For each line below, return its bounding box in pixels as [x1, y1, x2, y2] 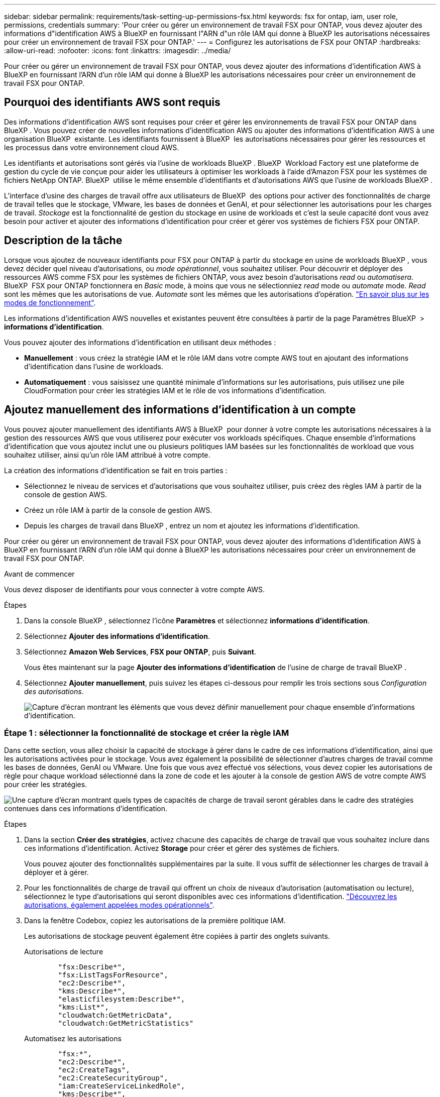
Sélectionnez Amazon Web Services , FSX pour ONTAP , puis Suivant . [24, 647, 256, 656]
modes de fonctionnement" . [4, 298, 96, 307]
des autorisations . [24, 687, 84, 696]
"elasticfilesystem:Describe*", [58, 995, 185, 1004]
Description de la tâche [4, 234, 123, 247]
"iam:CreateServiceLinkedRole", [58, 1082, 185, 1090]
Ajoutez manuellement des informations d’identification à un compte [4, 403, 356, 416]
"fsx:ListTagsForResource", [58, 971, 168, 979]
